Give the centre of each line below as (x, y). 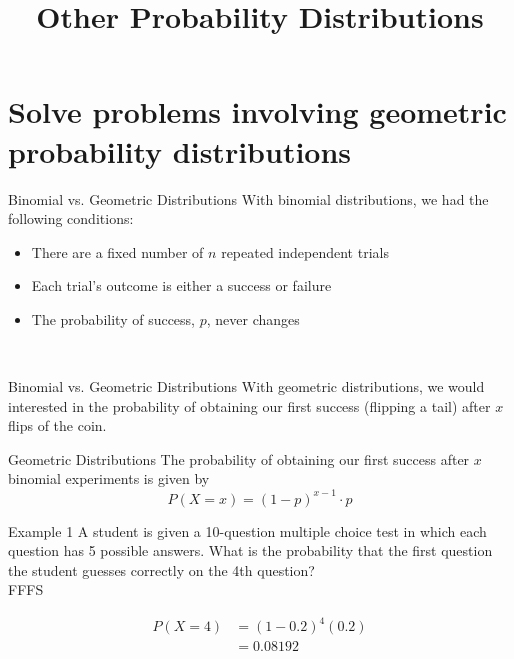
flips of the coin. (57, 425)
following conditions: (71, 218)
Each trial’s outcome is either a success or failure (181, 285)
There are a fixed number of (117, 251)
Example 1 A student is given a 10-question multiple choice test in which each (247, 530)
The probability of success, (113, 318)
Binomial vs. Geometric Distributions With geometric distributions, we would (246, 386)
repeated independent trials (305, 251)
